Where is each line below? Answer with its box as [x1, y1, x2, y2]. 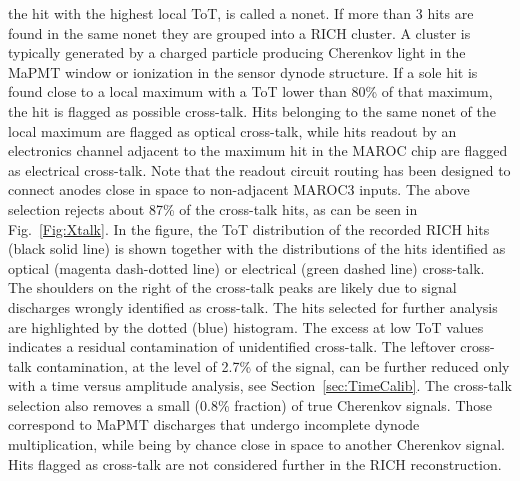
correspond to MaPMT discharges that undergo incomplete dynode [8, 414, 420, 435]
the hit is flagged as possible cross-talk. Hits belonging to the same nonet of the [8, 100, 496, 121]
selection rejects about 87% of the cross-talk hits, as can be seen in [8, 198, 418, 219]
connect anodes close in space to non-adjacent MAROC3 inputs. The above [8, 179, 470, 200]
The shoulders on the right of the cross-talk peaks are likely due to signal [8, 277, 457, 298]
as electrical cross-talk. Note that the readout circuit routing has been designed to [8, 159, 511, 180]
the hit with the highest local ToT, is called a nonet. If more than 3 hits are [8, 3, 474, 23]
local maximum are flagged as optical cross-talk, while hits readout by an [8, 120, 457, 141]
